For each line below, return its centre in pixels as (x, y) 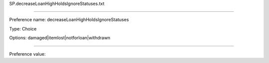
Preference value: (27, 54)
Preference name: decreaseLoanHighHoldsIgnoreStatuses (69, 20)
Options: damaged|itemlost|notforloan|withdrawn (60, 38)
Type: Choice (23, 29)
